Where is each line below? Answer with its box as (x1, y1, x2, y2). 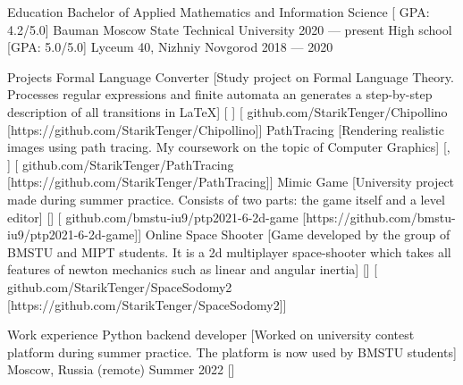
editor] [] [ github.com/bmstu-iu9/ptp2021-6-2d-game (7, 207, 299, 226)
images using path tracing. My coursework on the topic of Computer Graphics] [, (7, 138, 450, 156)
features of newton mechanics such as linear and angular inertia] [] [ (7, 260, 378, 279)
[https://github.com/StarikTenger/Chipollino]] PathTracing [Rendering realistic (7, 120, 444, 138)
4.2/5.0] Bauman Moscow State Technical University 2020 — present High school (7, 20, 452, 38)
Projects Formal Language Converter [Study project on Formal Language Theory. (7, 67, 454, 86)
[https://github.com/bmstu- (302, 207, 456, 226)
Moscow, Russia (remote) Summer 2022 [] (7, 360, 235, 379)
